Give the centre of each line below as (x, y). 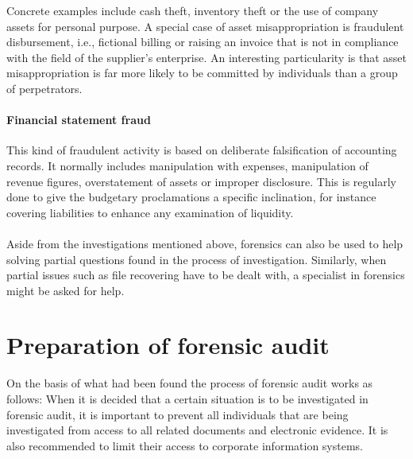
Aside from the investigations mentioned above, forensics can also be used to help (205, 243)
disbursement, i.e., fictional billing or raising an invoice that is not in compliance (203, 42)
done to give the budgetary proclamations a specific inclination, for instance (191, 197)
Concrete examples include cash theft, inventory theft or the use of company (193, 10)
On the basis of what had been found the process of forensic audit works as (190, 383)
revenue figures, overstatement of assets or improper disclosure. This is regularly (202, 181)
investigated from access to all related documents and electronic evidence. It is (197, 430)
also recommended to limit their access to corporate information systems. (185, 445)
